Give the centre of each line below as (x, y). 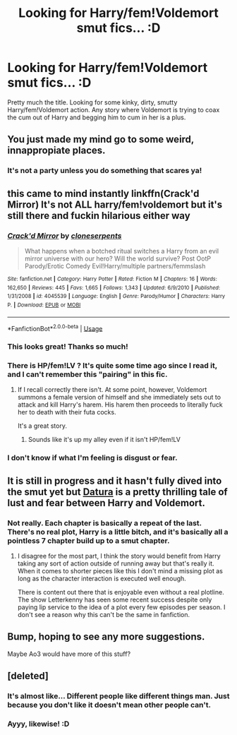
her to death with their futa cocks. (67, 412)
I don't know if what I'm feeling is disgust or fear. (92, 458)
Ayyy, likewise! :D (38, 724)
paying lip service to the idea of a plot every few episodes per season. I (121, 607)
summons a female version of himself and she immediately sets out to (119, 398)
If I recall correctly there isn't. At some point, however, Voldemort (112, 390)
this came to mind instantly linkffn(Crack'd (103, 193)
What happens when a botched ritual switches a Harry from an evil (122, 251)
